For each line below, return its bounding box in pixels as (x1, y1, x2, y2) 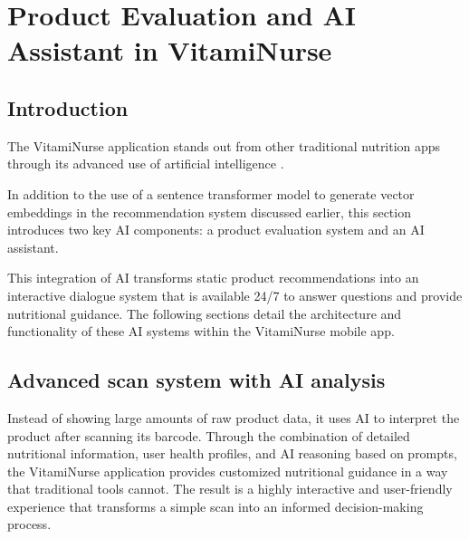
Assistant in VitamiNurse (7, 32, 332, 69)
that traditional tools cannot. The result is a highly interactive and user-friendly (7, 479, 453, 498)
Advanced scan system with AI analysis (7, 366, 386, 394)
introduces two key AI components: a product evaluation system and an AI (7, 220, 425, 239)
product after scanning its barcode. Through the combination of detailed (7, 426, 410, 445)
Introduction (7, 93, 129, 121)
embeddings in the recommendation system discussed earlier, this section (7, 202, 411, 221)
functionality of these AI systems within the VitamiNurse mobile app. (7, 322, 395, 341)
